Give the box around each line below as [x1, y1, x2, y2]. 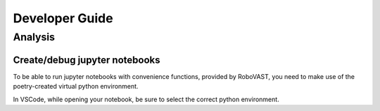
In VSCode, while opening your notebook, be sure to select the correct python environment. [13, 95, 279, 103]
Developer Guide [13, 10, 113, 26]
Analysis [13, 31, 56, 43]
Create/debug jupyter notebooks [13, 54, 160, 66]
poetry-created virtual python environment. [13, 82, 139, 91]
